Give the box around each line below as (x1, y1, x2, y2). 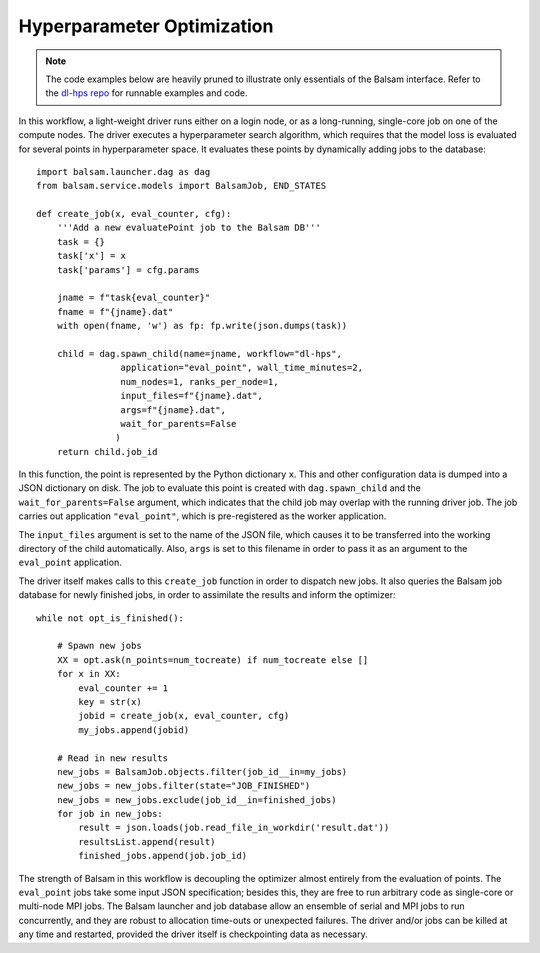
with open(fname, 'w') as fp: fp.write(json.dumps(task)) (56, 320, 348, 332)
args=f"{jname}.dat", (120, 404, 227, 415)
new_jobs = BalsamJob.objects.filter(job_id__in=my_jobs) (56, 766, 348, 777)
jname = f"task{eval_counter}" (56, 292, 211, 304)
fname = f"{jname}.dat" (56, 306, 174, 317)
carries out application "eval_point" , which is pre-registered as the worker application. (18, 510, 387, 522)
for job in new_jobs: (56, 808, 164, 820)
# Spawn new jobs (56, 640, 142, 652)
